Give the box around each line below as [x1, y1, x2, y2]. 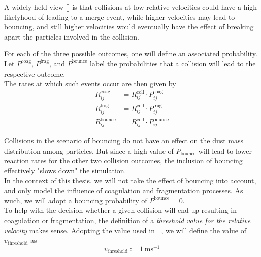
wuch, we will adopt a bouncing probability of [4, 195, 147, 205]
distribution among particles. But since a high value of [4, 145, 174, 156]
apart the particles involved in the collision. [4, 31, 139, 42]
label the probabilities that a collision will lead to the [90, 58, 256, 68]
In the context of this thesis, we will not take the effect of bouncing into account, [4, 175, 256, 186]
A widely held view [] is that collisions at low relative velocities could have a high [4, 2, 257, 12]
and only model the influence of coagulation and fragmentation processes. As [4, 185, 243, 196]
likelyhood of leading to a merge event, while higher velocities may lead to [4, 11, 235, 22]
